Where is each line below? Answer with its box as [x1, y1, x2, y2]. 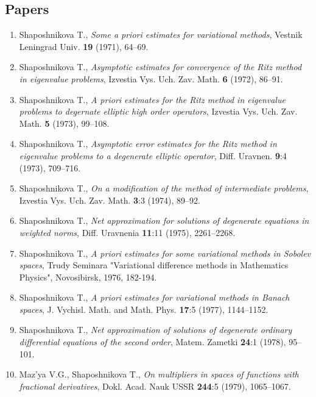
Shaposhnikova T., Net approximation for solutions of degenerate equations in [19, 214, 309, 227]
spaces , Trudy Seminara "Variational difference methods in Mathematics [19, 259, 289, 271]
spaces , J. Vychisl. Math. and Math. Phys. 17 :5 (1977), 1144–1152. [19, 302, 269, 315]
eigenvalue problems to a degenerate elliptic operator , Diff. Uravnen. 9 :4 [19, 149, 287, 162]
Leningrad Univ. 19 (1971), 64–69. [19, 40, 149, 52]
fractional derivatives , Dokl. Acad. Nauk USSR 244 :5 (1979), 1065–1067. [19, 379, 291, 392]
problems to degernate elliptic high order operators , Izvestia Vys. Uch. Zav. [19, 105, 298, 118]
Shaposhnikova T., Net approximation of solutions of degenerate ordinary [19, 323, 292, 336]
